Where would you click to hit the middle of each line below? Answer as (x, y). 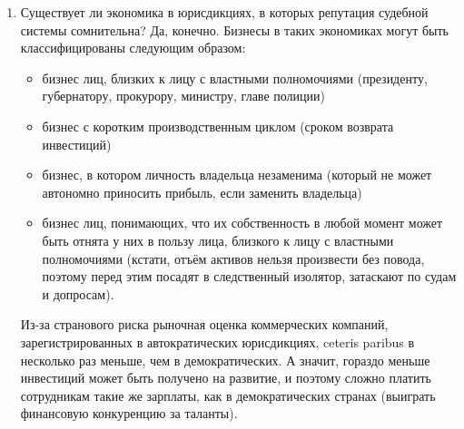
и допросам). (78, 293)
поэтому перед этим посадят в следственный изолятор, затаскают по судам (249, 276)
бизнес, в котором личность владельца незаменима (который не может (237, 175)
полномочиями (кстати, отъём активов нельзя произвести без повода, (233, 258)
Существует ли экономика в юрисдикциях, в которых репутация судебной (224, 12)
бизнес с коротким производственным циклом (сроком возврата (218, 126)
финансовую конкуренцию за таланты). (129, 413)
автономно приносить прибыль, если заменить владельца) (202, 192)
